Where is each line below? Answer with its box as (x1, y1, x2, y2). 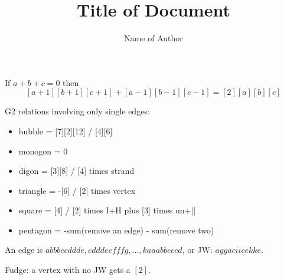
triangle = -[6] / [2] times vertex (18, 184, 136, 196)
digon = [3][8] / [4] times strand (18, 164, 135, 177)
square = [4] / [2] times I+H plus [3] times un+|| (18, 204, 196, 216)
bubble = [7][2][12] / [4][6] (18, 124, 113, 137)
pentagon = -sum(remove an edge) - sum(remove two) (18, 223, 214, 236)
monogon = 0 (18, 144, 68, 157)
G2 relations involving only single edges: (5, 105, 150, 117)
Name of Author (124, 32, 183, 44)
